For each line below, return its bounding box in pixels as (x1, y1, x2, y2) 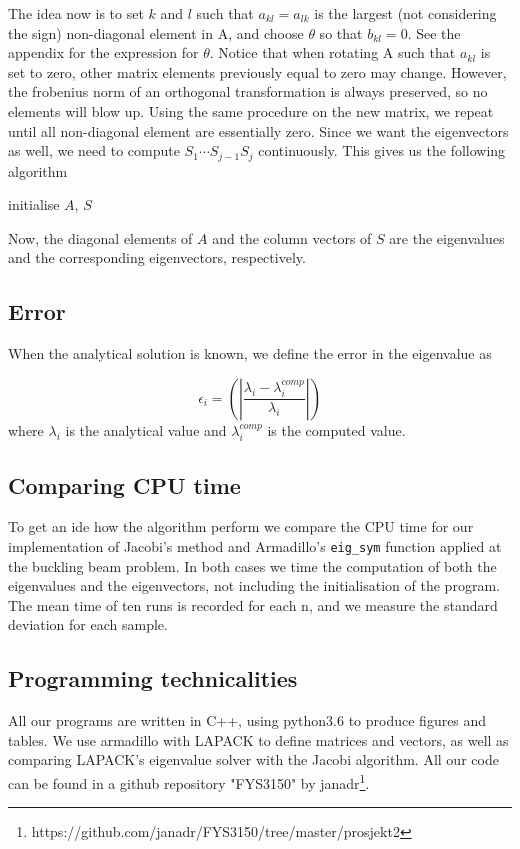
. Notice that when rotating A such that (209, 42, 456, 63)
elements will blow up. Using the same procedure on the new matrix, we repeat (8, 100, 494, 121)
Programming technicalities (8, 663, 298, 694)
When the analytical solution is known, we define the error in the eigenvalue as (8, 343, 492, 364)
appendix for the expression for (8, 42, 199, 63)
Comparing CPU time (8, 469, 241, 500)
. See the (407, 22, 461, 43)
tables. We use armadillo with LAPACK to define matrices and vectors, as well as (8, 729, 509, 750)
